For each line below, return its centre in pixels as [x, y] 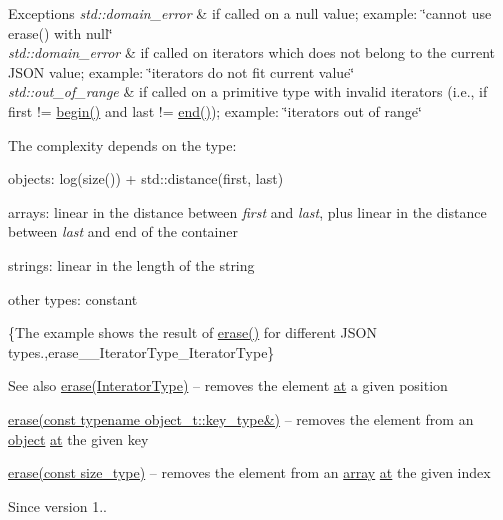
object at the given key [78, 438]
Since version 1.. [57, 505]
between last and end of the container [123, 231]
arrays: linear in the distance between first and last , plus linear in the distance [247, 211]
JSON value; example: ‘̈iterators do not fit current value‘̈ [181, 71]
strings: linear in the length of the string [131, 264]
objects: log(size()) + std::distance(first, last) [146, 178]
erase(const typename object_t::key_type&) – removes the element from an [241, 418]
